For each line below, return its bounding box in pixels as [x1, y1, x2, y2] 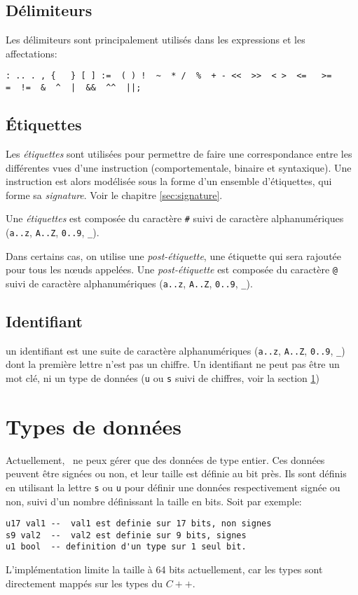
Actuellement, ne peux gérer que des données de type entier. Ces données [6, 452, 325, 467]
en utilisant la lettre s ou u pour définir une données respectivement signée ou [6, 479, 340, 494]
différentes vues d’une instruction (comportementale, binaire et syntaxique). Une [6, 160, 352, 175]
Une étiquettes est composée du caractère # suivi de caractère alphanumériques [6, 211, 344, 226]
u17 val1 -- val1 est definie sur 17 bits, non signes [6, 519, 272, 529]
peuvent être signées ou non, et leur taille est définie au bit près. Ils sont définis [6, 466, 347, 481]
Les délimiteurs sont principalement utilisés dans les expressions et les [6, 32, 305, 47]
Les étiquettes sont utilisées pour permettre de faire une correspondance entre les [6, 146, 352, 160]
